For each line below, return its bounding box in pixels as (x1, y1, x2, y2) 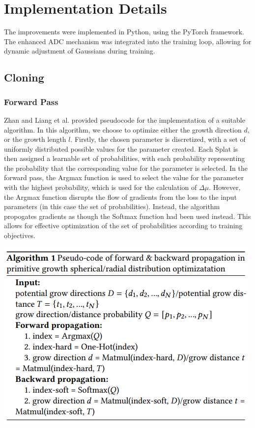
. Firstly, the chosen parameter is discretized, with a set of (70, 134, 246, 144)
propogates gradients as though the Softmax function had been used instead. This (4, 211, 251, 221)
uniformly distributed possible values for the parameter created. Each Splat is (4, 143, 238, 154)
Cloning (4, 70, 44, 85)
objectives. (4, 230, 35, 241)
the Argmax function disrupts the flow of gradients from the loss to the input (4, 191, 237, 202)
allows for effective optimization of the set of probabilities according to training (4, 220, 243, 231)
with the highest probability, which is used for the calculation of (4, 182, 197, 192)
